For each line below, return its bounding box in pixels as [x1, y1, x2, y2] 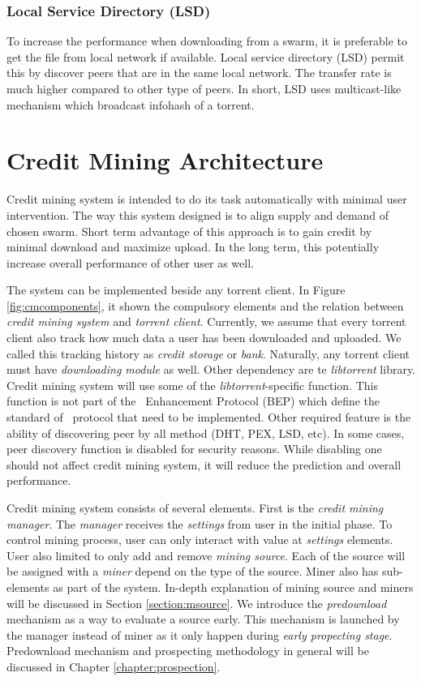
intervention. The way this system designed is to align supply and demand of [6, 206, 389, 223]
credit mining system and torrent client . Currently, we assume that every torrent [6, 313, 406, 330]
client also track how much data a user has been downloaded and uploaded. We [6, 329, 402, 346]
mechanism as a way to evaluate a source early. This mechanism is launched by [6, 610, 400, 627]
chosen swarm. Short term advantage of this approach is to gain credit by [6, 222, 372, 239]
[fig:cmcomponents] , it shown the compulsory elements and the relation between [6, 297, 404, 314]
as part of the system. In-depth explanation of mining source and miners [53, 578, 414, 595]
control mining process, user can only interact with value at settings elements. [6, 531, 393, 548]
